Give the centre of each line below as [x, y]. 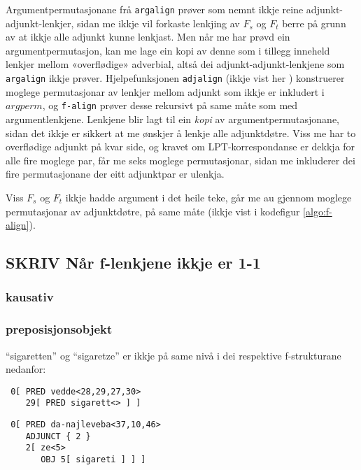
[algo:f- [318, 211]
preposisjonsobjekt [59, 329]
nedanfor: [26, 369]
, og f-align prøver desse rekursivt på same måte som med [170, 105]
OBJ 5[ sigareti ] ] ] [93, 460]
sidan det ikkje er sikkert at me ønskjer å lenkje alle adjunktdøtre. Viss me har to [181, 133]
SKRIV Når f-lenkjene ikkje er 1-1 [133, 263]
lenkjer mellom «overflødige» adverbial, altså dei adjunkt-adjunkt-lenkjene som [175, 64]
